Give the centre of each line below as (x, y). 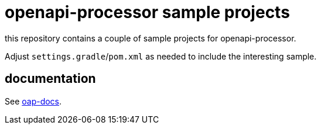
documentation (50, 79)
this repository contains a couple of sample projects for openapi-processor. (151, 38)
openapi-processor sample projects (147, 12)
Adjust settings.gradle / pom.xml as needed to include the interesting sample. (161, 56)
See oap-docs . (33, 101)
